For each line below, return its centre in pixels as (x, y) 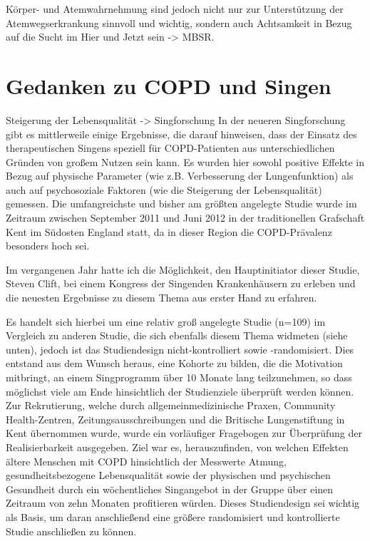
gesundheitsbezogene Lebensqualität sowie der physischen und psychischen (168, 475)
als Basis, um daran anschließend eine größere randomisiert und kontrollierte (173, 516)
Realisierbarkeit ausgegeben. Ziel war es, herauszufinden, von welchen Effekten (177, 447)
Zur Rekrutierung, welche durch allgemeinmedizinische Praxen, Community (171, 405)
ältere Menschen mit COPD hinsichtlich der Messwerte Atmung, (146, 461)
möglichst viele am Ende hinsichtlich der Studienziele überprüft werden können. (180, 391)
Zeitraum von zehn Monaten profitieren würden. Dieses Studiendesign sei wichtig (183, 503)
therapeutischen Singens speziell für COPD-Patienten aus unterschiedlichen (170, 148)
